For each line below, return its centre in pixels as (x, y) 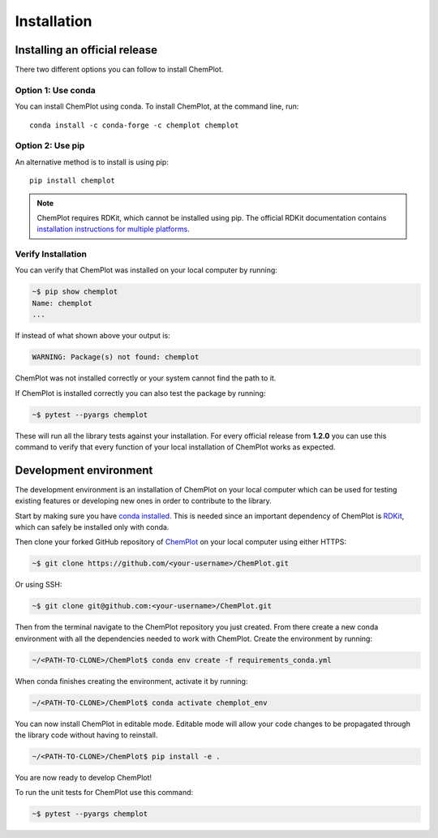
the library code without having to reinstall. (86, 735)
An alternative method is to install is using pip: (92, 161)
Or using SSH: (39, 585)
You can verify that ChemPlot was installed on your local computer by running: (146, 270)
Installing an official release (86, 50)
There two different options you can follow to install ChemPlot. (119, 70)
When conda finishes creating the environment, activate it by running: (131, 681)
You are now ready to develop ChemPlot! (84, 778)
